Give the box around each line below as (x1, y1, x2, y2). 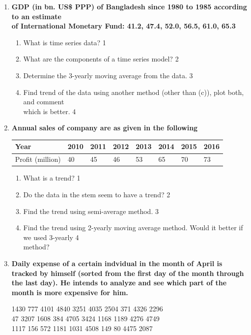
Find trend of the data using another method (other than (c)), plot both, (23, 87, 244, 97)
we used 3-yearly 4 (23, 232, 79, 242)
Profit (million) (15, 154, 61, 164)
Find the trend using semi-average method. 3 (23, 206, 159, 216)
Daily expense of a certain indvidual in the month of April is (11, 258, 223, 268)
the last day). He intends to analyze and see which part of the (11, 277, 227, 288)
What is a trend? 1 (23, 173, 81, 183)
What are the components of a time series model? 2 (23, 54, 179, 64)
